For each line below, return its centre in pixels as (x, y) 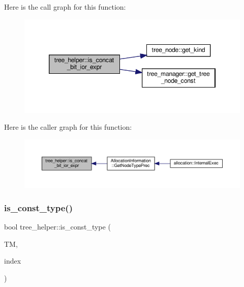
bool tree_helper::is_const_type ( (57, 227)
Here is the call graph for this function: (65, 7)
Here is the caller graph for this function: (68, 127)
